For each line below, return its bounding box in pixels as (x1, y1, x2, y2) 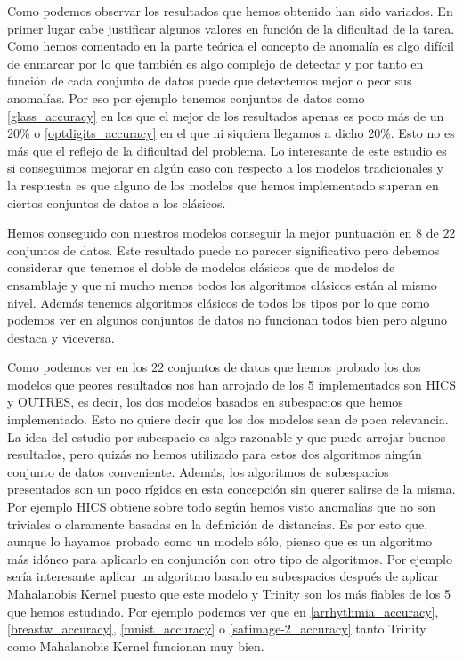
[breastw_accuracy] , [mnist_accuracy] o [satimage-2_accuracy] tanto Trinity (7, 619, 426, 638)
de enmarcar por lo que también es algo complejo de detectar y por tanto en (7, 53, 424, 72)
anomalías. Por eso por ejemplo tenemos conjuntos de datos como (7, 88, 365, 107)
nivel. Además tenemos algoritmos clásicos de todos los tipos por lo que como (7, 293, 430, 311)
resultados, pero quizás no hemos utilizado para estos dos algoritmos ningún (7, 445, 422, 464)
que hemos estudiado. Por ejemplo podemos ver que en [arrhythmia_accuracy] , (7, 601, 439, 620)
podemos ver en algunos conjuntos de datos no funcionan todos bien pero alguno (7, 310, 448, 329)
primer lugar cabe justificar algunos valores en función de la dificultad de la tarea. (7, 19, 455, 37)
